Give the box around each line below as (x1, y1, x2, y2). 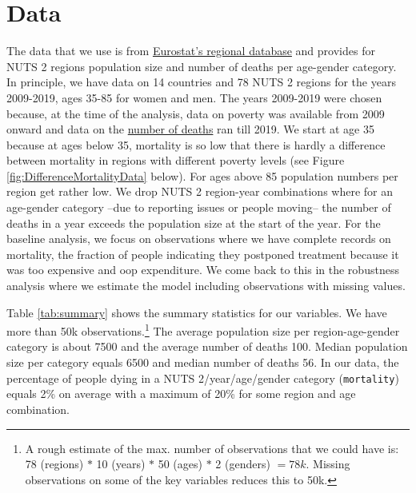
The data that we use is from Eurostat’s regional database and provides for (6, 42, 375, 59)
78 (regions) (25, 455, 84, 472)
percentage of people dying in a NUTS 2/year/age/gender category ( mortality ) (6, 369, 399, 386)
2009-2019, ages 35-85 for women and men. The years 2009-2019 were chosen (6, 89, 382, 105)
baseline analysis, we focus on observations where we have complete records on (6, 230, 391, 247)
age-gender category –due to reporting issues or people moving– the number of (6, 199, 391, 216)
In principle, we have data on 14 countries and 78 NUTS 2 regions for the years (6, 74, 396, 90)
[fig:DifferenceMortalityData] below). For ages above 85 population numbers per (6, 167, 398, 184)
